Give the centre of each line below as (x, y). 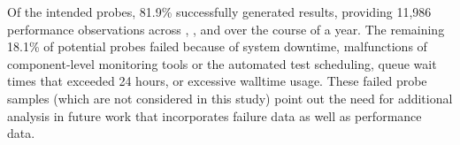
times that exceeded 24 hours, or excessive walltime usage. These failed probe (217, 81)
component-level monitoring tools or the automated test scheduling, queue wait (222, 63)
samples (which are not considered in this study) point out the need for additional (230, 98)
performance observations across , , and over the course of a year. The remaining (226, 29)
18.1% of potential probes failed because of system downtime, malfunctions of (217, 46)
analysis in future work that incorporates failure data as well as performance (215, 115)
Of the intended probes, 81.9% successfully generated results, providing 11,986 (219, 11)
